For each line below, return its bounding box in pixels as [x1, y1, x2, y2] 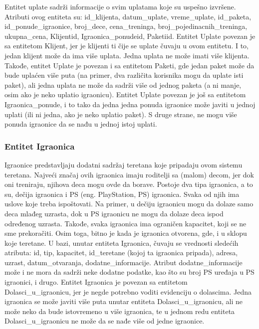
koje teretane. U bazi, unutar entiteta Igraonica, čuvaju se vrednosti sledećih [4, 237, 239, 248]
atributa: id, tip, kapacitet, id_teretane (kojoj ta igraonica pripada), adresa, [4, 247, 238, 258]
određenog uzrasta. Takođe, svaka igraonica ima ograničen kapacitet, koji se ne [4, 218, 247, 228]
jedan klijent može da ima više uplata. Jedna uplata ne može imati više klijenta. [4, 50, 250, 60]
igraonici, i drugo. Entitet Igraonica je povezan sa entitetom [4, 277, 188, 287]
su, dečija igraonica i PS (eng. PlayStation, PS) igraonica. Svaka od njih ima [4, 188, 240, 199]
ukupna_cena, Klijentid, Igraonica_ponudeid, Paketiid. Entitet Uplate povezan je [4, 30, 256, 41]
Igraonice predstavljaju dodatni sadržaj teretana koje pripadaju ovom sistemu [4, 159, 243, 169]
